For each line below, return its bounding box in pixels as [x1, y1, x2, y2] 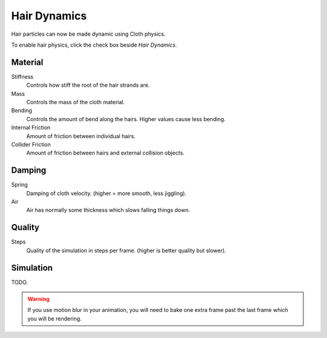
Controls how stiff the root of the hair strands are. [26, 82, 150, 89]
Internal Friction [11, 124, 51, 131]
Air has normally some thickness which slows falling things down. [26, 207, 190, 214]
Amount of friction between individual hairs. [26, 132, 136, 139]
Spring [11, 181, 28, 188]
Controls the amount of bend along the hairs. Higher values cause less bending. [26, 115, 226, 122]
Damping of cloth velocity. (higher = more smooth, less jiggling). [26, 190, 187, 197]
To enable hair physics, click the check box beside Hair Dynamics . [11, 41, 177, 48]
